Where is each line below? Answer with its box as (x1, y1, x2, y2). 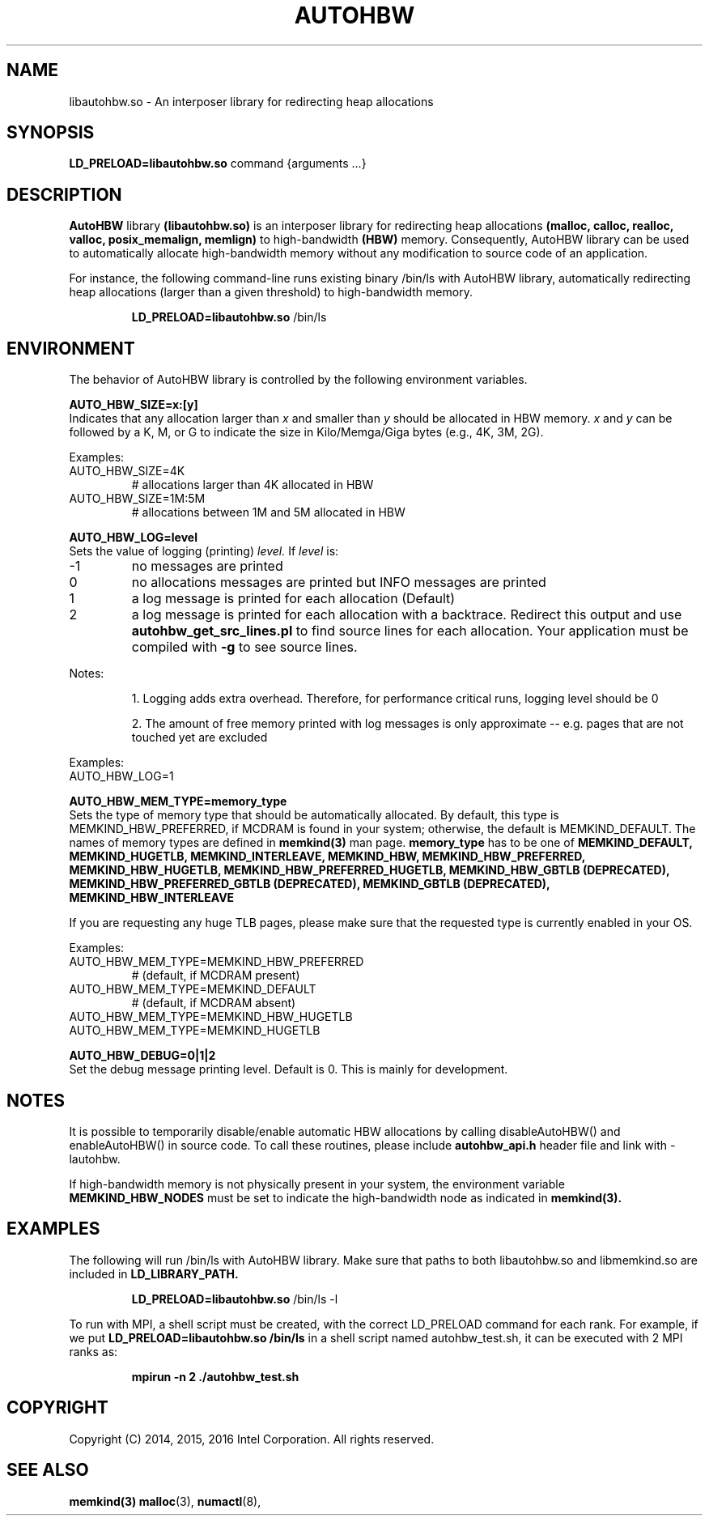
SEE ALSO (6, 1460, 89, 1481)
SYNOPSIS (6, 122, 95, 143)
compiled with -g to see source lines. (131, 639, 358, 656)
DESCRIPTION (6, 184, 122, 205)
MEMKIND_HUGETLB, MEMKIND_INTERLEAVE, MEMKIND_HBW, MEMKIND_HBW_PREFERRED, (69, 849, 585, 864)
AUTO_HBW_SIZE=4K (69, 464, 185, 478)
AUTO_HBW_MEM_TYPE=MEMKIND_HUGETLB (69, 1023, 321, 1038)
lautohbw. (69, 1151, 121, 1166)
